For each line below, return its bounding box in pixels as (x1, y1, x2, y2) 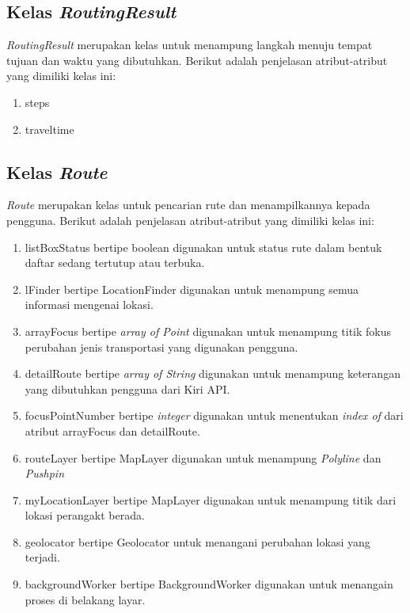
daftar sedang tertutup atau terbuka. (25, 254, 205, 271)
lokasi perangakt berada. (25, 507, 145, 524)
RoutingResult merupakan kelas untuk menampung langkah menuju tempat (6, 36, 373, 53)
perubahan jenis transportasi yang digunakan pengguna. (25, 338, 298, 355)
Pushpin (25, 465, 65, 482)
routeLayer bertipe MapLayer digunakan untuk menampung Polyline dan (25, 449, 382, 466)
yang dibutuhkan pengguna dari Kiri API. (25, 380, 230, 397)
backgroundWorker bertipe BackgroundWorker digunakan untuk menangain (25, 576, 393, 592)
